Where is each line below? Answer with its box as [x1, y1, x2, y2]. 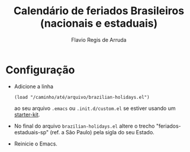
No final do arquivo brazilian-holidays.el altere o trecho [14, 122, 155, 130]
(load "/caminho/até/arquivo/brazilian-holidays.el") [14, 94, 150, 100]
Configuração [5, 63, 75, 76]
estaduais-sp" [14, 128, 49, 135]
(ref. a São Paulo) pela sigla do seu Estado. [50, 128, 154, 135]
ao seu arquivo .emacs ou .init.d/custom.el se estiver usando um [14, 105, 176, 112]
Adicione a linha [14, 83, 54, 90]
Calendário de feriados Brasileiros [13, 4, 185, 18]
